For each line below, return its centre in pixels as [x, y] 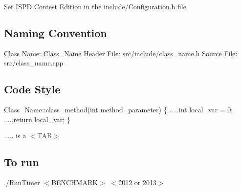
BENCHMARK [75, 182]
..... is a [15, 136]
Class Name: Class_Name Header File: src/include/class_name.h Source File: [121, 53]
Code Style [32, 89]
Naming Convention [55, 32]
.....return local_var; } [37, 119]
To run [22, 162]
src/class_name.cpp [34, 63]
